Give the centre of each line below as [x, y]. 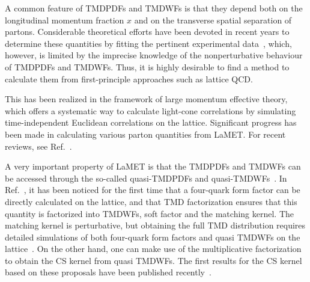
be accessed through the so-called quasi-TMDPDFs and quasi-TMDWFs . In [146, 178]
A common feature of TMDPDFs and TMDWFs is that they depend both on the [154, 8]
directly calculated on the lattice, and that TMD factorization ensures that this [151, 201]
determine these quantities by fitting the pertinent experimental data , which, [148, 43]
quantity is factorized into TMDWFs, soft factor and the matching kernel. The [150, 213]
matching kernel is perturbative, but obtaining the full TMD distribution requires [155, 225]
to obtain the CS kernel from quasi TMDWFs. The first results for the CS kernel [153, 260]
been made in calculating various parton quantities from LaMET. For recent [145, 134]
